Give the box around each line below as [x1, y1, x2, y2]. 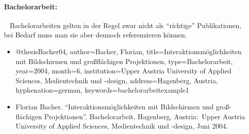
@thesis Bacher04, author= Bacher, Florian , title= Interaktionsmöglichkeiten [15, 46, 242, 56]
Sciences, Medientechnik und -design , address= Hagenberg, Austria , [15, 75, 218, 85]
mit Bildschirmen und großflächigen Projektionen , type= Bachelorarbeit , [15, 56, 233, 66]
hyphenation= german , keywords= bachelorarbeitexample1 [15, 85, 189, 95]
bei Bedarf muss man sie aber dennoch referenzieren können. [4, 30, 187, 40]
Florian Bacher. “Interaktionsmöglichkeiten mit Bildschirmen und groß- [15, 101, 232, 111]
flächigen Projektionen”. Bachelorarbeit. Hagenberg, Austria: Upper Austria [15, 111, 246, 121]
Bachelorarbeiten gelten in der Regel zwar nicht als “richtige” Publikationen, [9, 20, 242, 30]
